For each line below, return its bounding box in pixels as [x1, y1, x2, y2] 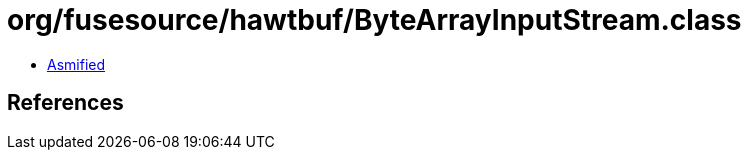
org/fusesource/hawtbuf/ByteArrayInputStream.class [7, 3, 742, 37]
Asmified [47, 55, 106, 73]
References [7, 90, 124, 116]
